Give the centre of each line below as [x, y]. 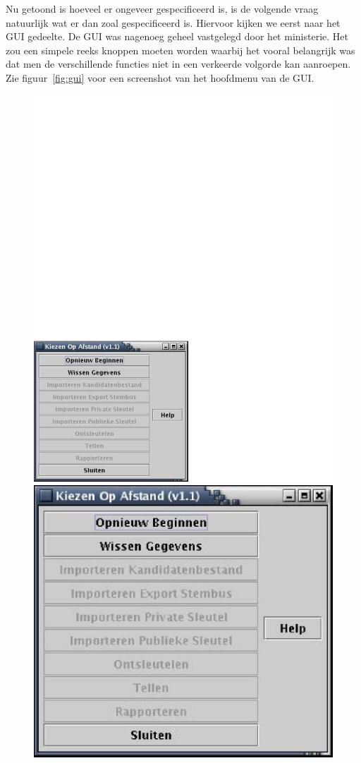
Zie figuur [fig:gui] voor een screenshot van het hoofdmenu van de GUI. [160, 77]
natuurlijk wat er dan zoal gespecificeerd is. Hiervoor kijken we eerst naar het [173, 22]
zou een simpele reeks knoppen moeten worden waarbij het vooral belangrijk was [180, 50]
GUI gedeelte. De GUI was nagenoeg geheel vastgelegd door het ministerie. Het [177, 36]
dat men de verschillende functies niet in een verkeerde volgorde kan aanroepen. [178, 64]
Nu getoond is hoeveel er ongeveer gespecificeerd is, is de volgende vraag [162, 8]
